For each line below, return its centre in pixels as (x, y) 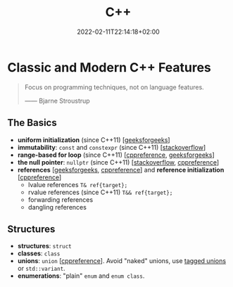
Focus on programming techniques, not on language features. (114, 87)
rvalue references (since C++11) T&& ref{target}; (100, 192)
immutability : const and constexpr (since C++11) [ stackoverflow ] (112, 147)
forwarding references (61, 199)
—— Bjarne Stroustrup (57, 101)
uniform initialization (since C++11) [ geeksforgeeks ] (94, 140)
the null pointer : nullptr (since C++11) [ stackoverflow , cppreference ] (118, 162)
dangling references (57, 207)
